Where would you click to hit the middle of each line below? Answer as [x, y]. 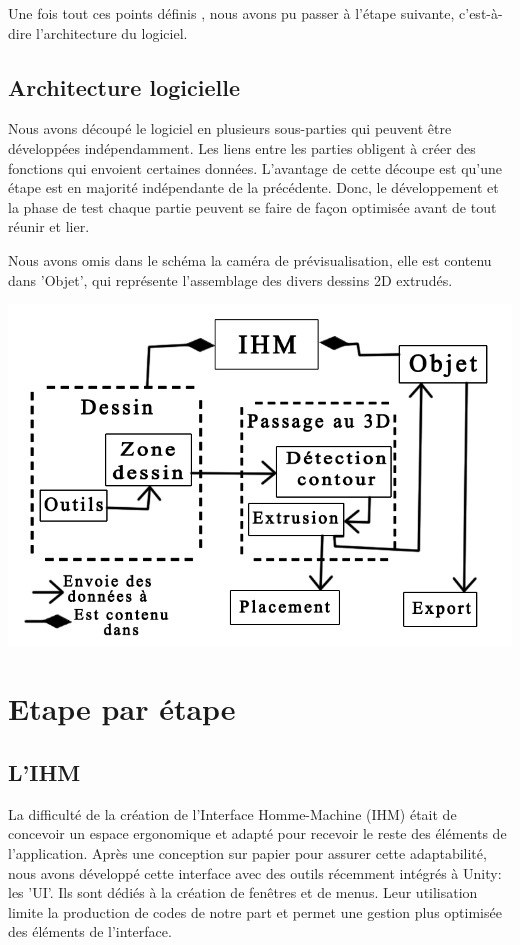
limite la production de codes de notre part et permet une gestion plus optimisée [255, 911]
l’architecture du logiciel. [112, 32]
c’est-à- [481, 13]
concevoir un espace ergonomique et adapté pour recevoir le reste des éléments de [257, 833]
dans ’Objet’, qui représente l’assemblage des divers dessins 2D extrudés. [230, 279]
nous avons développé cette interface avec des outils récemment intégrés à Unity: [255, 872]
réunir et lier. [49, 226]
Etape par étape [122, 708]
